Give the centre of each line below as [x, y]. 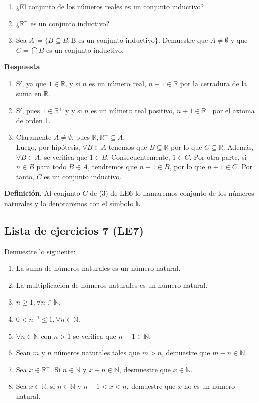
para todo [51, 167]
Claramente [34, 137]
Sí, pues [28, 110]
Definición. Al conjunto [42, 193]
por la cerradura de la [214, 83]
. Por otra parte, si [218, 157]
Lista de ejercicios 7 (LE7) [74, 230]
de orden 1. [33, 120]
